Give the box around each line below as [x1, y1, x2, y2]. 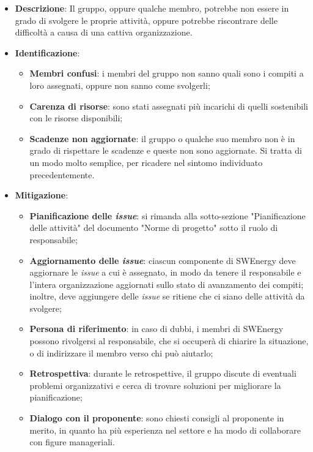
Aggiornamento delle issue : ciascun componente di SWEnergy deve [29, 254, 296, 266]
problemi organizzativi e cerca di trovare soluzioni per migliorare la [29, 379, 281, 391]
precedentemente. [29, 168, 95, 181]
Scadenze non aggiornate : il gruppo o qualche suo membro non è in [29, 132, 295, 145]
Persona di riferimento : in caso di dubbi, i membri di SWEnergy [29, 322, 284, 335]
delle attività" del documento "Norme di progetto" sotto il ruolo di [29, 221, 278, 234]
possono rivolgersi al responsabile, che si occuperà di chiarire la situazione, [29, 334, 309, 347]
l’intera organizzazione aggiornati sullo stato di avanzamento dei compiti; [29, 277, 304, 290]
